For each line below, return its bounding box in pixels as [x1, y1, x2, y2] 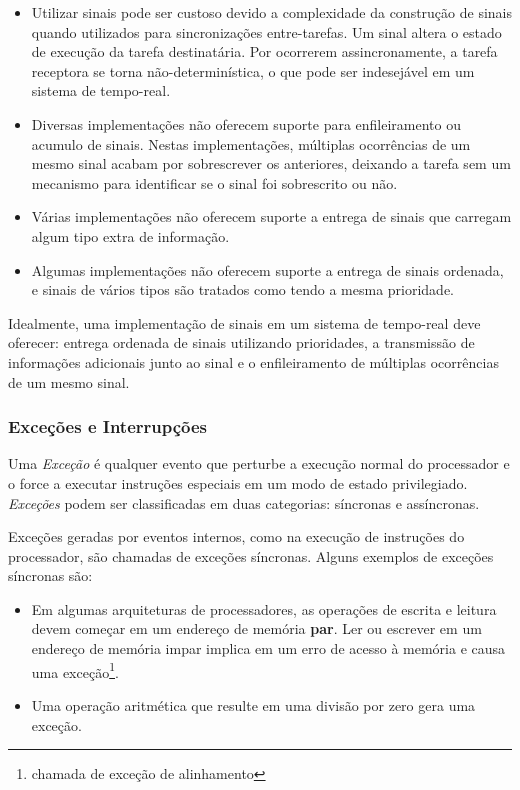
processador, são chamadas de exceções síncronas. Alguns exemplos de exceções [8, 545, 494, 566]
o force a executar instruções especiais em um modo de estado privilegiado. [8, 472, 468, 493]
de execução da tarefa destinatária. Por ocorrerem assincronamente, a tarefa [31, 41, 498, 62]
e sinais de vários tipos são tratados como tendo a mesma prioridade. [31, 279, 455, 300]
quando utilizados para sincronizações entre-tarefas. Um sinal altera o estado [31, 21, 502, 42]
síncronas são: [8, 565, 93, 586]
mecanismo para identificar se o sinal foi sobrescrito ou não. [31, 172, 398, 193]
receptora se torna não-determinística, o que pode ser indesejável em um [31, 60, 475, 81]
